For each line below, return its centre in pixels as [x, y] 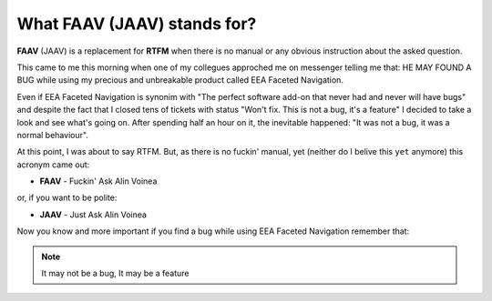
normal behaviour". [52, 135]
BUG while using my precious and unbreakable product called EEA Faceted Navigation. [180, 80]
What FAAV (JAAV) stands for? [137, 24]
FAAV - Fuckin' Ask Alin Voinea [98, 181]
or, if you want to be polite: [67, 198]
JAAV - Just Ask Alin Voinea [93, 215]
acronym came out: [53, 165]
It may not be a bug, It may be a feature [115, 274]
